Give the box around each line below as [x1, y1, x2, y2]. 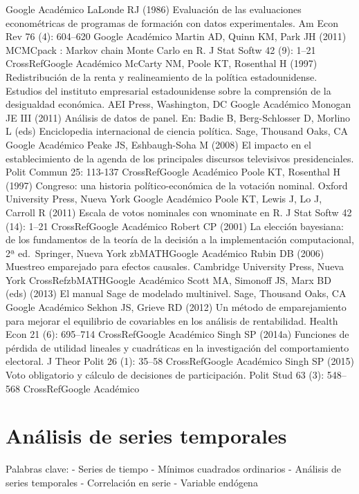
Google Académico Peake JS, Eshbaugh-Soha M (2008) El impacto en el [6, 137, 311, 151]
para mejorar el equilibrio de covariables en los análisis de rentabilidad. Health [6, 313, 338, 327]
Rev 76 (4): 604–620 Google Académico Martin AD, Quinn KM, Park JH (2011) [6, 29, 347, 44]
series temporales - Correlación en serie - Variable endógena [6, 475, 258, 489]
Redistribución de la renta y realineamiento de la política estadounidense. [6, 69, 317, 84]
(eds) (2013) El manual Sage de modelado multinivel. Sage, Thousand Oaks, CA [6, 286, 347, 301]
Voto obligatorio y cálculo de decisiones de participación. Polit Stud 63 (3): [6, 368, 324, 382]
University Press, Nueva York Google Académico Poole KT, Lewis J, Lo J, [6, 191, 322, 206]
